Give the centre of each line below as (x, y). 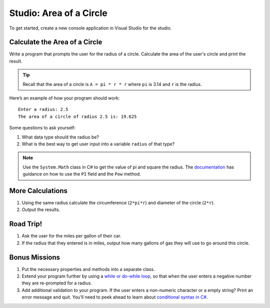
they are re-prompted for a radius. (57, 283)
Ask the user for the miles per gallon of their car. (71, 236)
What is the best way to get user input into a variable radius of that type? (98, 144)
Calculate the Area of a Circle (56, 42)
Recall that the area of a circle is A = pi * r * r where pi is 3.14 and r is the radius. (112, 84)
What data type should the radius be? (60, 137)
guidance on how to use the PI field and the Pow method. (82, 174)
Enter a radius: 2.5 (43, 109)
